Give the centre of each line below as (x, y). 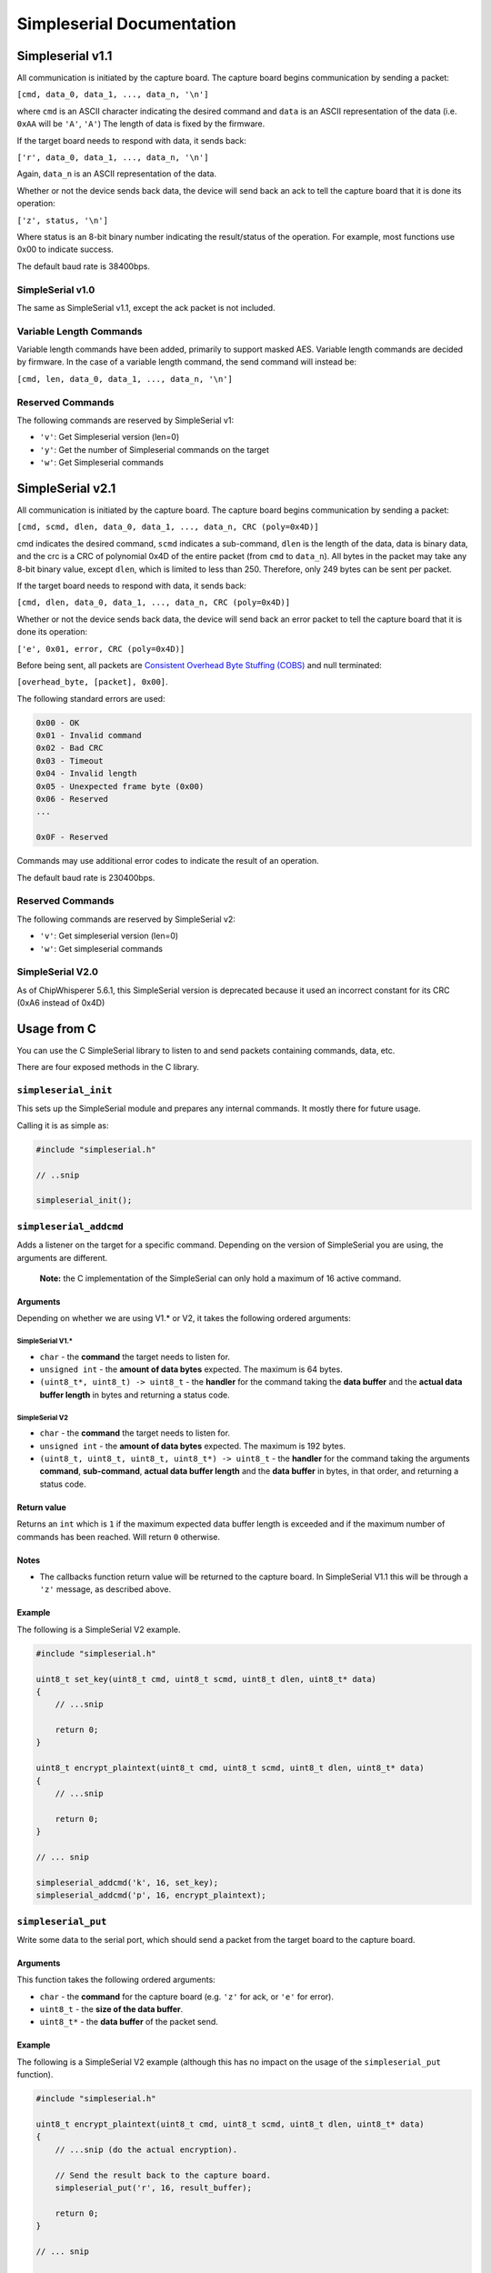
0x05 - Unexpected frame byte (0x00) (120, 786)
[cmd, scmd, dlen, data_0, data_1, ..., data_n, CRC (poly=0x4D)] (168, 527)
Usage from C (57, 1029)
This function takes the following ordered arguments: (116, 1980)
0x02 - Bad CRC (70, 748)
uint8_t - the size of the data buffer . (111, 2009)
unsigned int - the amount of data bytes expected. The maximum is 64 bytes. (191, 1369)
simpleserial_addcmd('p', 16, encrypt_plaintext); (151, 1895)
